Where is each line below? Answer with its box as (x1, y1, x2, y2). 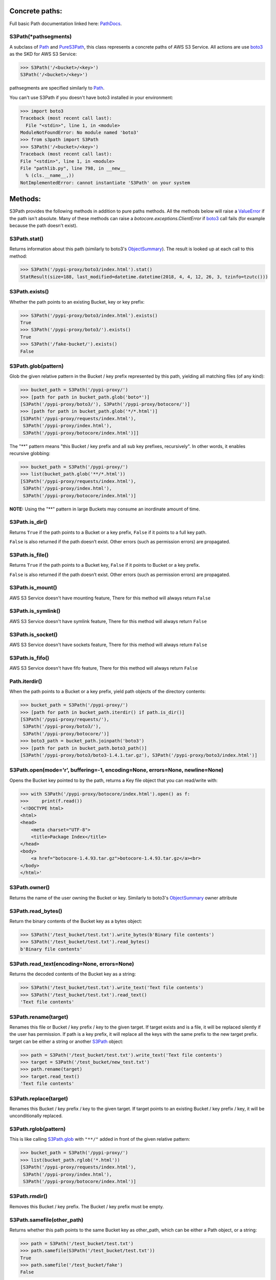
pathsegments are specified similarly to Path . (9, 85, 105, 91)
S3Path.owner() (9, 884, 50, 891)
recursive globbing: (9, 450, 51, 456)
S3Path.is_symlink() (9, 607, 61, 614)
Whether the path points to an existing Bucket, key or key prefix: (9, 298, 145, 305)
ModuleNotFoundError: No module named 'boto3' (20, 130, 139, 135)
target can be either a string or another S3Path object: (9, 1038, 124, 1044)
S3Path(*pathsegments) (9, 33, 72, 40)
